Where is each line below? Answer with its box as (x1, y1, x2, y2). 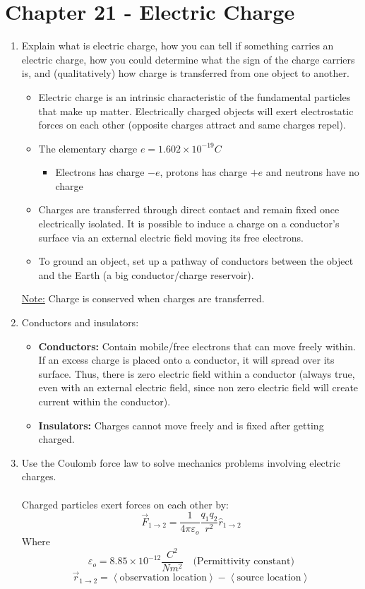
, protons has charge (160, 165, 248, 179)
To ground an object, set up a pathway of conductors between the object (38, 254, 354, 268)
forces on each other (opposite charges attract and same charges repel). (38, 117, 346, 132)
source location (237, 573, 301, 583)
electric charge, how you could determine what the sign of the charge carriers (21, 52, 355, 66)
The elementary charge (38, 141, 138, 155)
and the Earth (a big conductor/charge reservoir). (38, 267, 254, 282)
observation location (119, 573, 207, 583)
